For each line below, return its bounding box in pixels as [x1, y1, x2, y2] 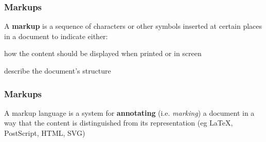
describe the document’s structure [4, 65, 111, 76]
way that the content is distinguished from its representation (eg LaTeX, [4, 117, 233, 128]
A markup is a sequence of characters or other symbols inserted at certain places [4, 21, 262, 31]
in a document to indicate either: [4, 30, 108, 41]
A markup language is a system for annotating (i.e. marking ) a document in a [4, 107, 255, 118]
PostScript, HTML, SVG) [4, 128, 85, 138]
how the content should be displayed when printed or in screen [4, 48, 202, 59]
